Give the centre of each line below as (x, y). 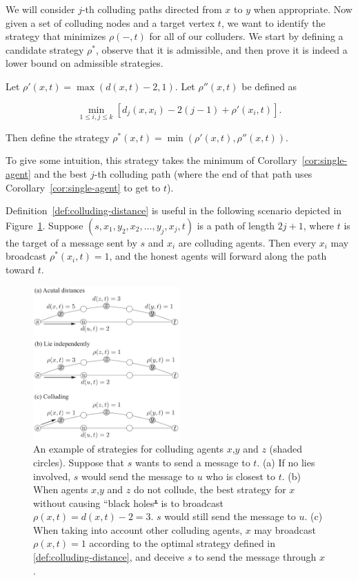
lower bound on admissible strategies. (84, 63)
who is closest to (240, 476)
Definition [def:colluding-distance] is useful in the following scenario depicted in (174, 210)
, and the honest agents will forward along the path (218, 256)
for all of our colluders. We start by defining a (246, 36)
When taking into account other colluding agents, (138, 529)
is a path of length (236, 225)
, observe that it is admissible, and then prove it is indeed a (221, 49)
